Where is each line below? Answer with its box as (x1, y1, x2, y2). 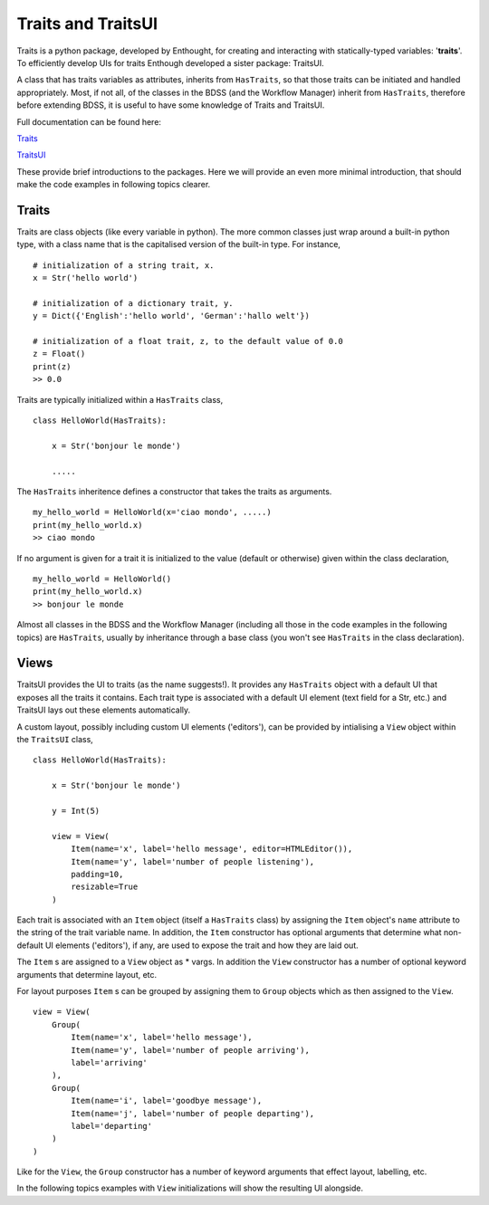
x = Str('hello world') (33, 273, 139, 283)
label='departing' (71, 1121, 153, 1131)
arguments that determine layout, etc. (16, 969, 158, 980)
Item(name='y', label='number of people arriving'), (71, 1045, 310, 1055)
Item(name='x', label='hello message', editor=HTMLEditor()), (71, 844, 353, 855)
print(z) (33, 361, 72, 371)
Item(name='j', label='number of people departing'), (71, 1108, 315, 1118)
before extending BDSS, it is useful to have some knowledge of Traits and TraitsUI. (16, 100, 325, 110)
